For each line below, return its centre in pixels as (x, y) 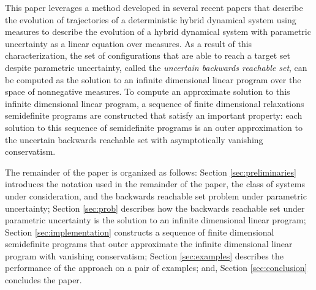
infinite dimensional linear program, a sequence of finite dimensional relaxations (155, 103)
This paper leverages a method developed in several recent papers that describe (154, 7)
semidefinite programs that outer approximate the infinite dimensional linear (149, 244)
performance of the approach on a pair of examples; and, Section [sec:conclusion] (156, 268)
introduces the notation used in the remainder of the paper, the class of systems (155, 184)
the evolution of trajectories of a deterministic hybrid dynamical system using (151, 19)
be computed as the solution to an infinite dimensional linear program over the (153, 79)
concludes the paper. (43, 280)
